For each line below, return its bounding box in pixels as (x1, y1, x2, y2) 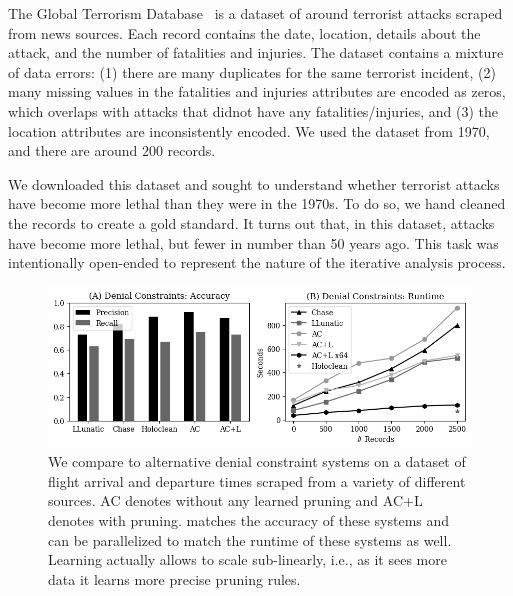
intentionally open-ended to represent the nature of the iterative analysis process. (8, 252, 506, 273)
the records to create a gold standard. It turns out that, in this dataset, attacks (8, 212, 495, 233)
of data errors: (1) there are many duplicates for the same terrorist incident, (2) (8, 61, 496, 82)
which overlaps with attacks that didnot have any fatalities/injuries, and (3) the (8, 100, 499, 121)
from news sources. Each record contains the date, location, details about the (8, 22, 481, 43)
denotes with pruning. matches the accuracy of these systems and (48, 510, 450, 530)
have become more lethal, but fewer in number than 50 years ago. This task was (8, 232, 499, 253)
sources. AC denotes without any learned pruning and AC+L (48, 490, 423, 511)
